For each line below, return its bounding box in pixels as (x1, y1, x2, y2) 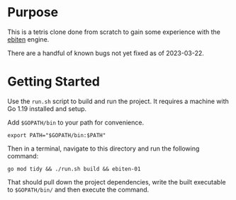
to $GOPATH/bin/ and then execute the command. (7, 185, 150, 194)
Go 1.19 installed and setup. (7, 104, 87, 113)
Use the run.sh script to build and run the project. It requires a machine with (7, 97, 229, 105)
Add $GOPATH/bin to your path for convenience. (7, 118, 144, 127)
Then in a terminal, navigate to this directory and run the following (7, 144, 200, 153)
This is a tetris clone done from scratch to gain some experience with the (7, 28, 221, 36)
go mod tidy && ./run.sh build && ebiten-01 (7, 165, 141, 172)
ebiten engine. (7, 35, 50, 43)
